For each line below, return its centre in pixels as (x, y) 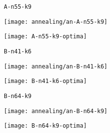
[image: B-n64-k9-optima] (45, 126)
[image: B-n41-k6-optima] (45, 81)
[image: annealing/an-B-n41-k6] (56, 66)
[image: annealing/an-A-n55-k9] (56, 22)
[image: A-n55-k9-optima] (45, 37)
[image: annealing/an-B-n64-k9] (56, 111)
